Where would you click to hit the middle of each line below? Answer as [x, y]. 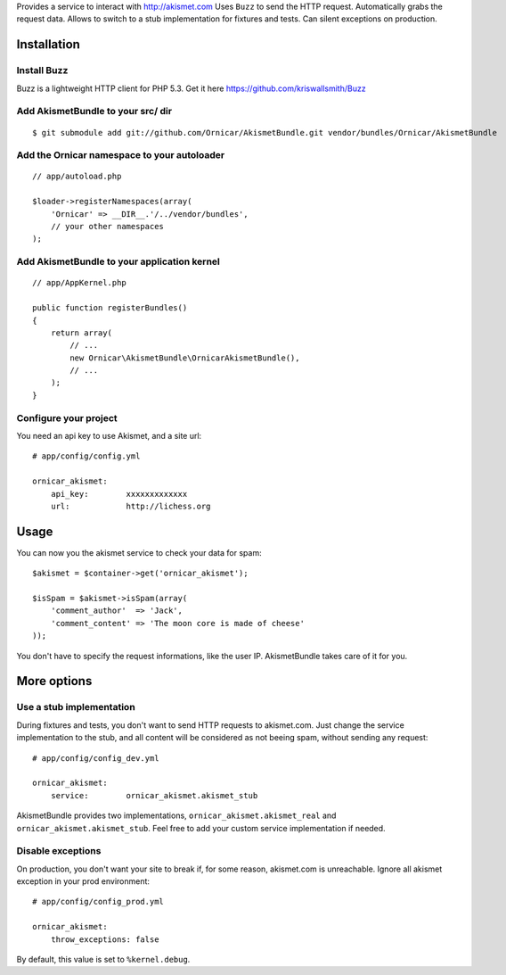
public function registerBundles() [110, 308]
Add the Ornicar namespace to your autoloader [121, 155]
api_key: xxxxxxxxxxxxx [119, 494]
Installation [48, 45]
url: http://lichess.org [131, 506]
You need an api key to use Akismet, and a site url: [109, 436]
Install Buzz [42, 70]
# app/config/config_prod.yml [98, 902]
